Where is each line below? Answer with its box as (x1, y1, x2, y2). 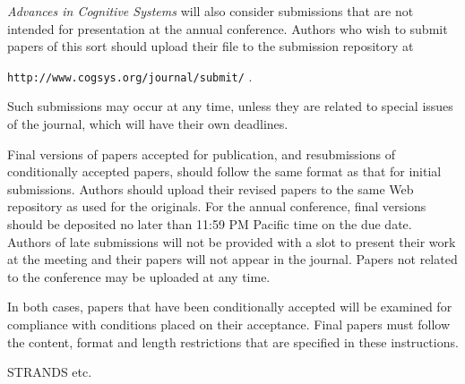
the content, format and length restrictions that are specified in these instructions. (7, 332, 459, 351)
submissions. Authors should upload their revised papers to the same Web (7, 179, 414, 198)
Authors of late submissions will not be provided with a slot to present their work (7, 232, 456, 251)
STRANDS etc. (7, 363, 92, 381)
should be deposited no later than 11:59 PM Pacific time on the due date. (7, 215, 412, 233)
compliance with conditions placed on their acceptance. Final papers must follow (7, 314, 451, 333)
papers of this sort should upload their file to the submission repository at (7, 37, 414, 55)
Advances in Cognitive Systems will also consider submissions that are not (7, 2, 414, 20)
